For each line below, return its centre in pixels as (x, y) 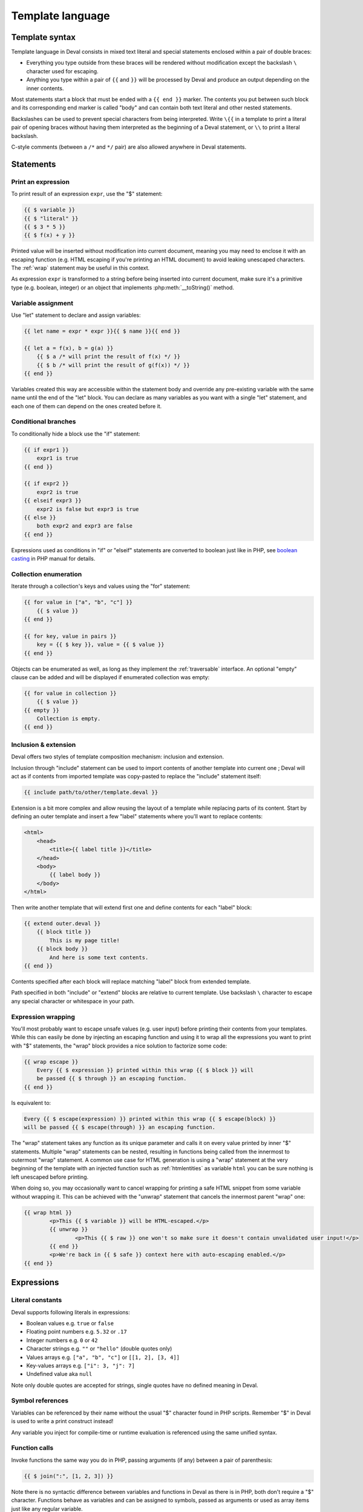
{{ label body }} (75, 875)
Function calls (32, 1448)
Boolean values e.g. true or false (70, 1323)
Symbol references (40, 1401)
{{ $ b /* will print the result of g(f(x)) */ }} (113, 365)
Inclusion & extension (44, 745)
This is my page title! (85, 940)
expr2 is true (57, 492)
